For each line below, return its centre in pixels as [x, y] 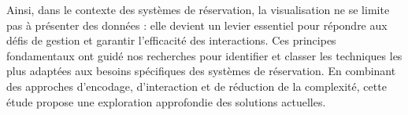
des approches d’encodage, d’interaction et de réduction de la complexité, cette [197, 86]
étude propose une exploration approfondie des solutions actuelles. [166, 101]
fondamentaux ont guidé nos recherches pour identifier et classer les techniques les [204, 55]
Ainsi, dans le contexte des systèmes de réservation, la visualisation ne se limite [198, 9]
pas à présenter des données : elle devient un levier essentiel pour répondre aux [197, 25]
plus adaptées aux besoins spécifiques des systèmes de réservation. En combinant [201, 71]
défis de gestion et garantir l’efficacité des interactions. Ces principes [171, 40]
